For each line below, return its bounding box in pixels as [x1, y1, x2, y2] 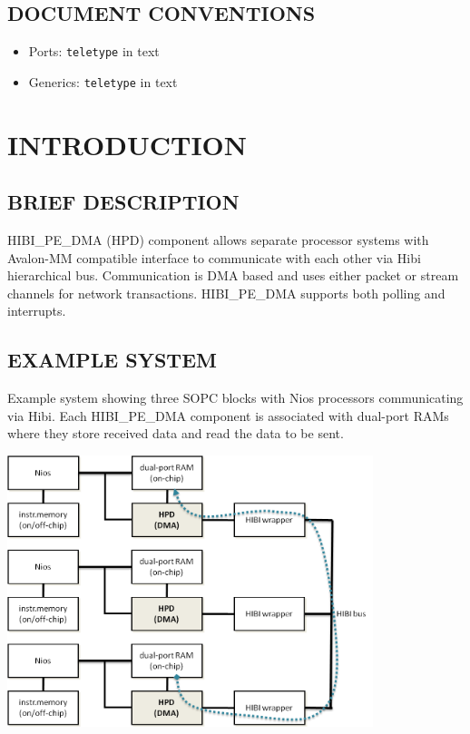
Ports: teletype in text [28, 42, 160, 61]
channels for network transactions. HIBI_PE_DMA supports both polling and [7, 283, 446, 302]
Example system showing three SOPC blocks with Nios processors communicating [7, 388, 464, 407]
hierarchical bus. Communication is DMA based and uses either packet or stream [7, 266, 459, 285]
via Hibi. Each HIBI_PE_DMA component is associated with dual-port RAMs [7, 406, 449, 425]
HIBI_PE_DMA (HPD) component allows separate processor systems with [7, 230, 429, 250]
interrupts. [7, 301, 66, 320]
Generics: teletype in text [28, 72, 178, 91]
